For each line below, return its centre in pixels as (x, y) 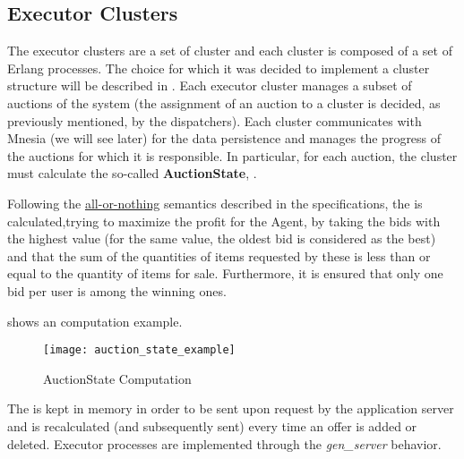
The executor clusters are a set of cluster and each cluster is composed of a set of (230, 51)
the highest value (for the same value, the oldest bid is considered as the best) (222, 238)
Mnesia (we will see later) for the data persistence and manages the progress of (224, 138)
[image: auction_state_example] (139, 350)
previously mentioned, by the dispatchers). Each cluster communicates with (215, 120)
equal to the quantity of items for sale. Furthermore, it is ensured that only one (225, 273)
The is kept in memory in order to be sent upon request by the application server (231, 408)
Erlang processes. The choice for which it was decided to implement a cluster (219, 68)
